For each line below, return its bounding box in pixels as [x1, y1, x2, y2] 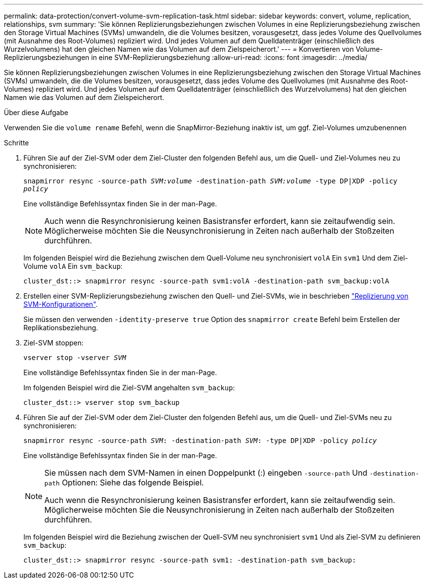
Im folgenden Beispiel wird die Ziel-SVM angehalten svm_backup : [23, 383, 235, 392]
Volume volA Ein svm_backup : [23, 262, 123, 270]
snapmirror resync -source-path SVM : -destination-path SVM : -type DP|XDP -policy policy [23, 437, 377, 444]
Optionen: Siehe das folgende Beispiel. [61, 478, 204, 487]
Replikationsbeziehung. [23, 323, 98, 332]
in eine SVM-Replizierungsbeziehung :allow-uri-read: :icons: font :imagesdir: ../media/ [91, 53, 368, 61]
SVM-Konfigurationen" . [23, 300, 98, 308]
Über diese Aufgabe [4, 108, 68, 117]
